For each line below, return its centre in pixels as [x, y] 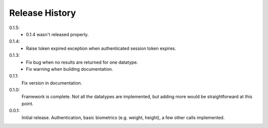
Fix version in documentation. [52, 83]
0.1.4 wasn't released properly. [57, 34]
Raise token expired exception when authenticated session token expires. [101, 48]
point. [28, 103]
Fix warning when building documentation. [70, 69]
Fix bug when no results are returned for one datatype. [82, 62]
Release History [43, 13]
